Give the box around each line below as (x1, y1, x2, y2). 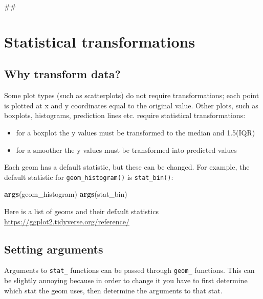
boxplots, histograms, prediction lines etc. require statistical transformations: (4, 110, 246, 121)
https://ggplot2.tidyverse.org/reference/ (4, 216, 129, 226)
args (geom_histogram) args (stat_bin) (4, 189, 127, 199)
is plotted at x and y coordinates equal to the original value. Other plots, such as (4, 100, 258, 110)
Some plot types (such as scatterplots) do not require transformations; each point (4, 90, 259, 101)
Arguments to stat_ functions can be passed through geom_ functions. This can (4, 265, 255, 275)
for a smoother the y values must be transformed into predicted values (16, 144, 237, 155)
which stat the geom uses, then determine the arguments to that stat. (4, 285, 223, 295)
